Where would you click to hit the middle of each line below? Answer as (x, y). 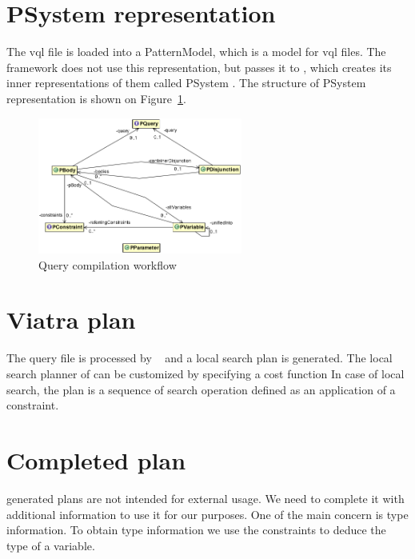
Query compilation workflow (108, 264)
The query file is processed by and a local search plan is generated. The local (200, 358)
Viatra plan (71, 319)
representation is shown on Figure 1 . (96, 98)
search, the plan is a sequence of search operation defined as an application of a (201, 389)
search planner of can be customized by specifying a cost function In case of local (206, 373)
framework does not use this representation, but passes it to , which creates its (199, 67)
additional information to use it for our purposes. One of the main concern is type (207, 514)
